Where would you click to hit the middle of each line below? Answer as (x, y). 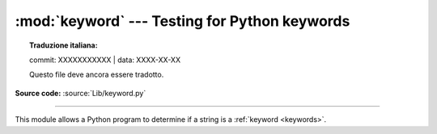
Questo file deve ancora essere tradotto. (97, 75)
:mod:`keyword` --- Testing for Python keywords (182, 21)
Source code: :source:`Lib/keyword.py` (81, 93)
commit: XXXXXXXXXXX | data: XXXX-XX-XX (105, 60)
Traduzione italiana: (64, 45)
